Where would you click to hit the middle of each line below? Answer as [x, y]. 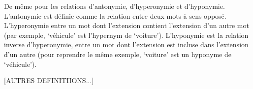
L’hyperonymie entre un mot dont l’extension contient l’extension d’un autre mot [126, 25]
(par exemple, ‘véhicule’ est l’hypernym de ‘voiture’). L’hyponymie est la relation [126, 35]
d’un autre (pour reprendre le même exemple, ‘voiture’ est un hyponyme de [118, 54]
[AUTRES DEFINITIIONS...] [49, 80]
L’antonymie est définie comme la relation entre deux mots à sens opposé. [115, 15]
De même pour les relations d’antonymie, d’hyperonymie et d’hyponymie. [114, 6]
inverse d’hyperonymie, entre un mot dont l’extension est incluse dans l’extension [126, 44]
